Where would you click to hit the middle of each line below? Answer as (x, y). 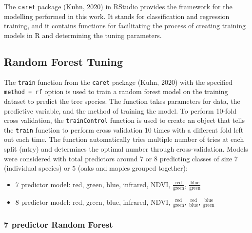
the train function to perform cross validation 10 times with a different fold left (124, 129)
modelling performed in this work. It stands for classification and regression (117, 16)
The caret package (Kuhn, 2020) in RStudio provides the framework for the (118, 6)
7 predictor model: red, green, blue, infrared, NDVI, (93, 184)
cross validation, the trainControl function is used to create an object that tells (124, 120)
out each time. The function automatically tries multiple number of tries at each (124, 139)
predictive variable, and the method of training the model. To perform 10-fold (120, 110)
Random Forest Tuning (63, 61)
